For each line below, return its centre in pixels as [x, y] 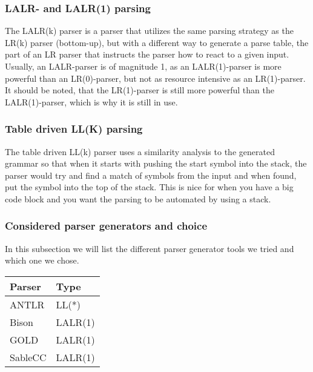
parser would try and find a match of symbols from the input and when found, [151, 175]
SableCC [28, 357]
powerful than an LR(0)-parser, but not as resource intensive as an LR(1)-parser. [155, 78]
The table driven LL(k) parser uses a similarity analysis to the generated [140, 151]
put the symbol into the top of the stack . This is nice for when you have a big [149, 187]
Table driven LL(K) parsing [74, 129]
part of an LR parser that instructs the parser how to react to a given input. [147, 54]
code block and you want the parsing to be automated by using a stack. [138, 198]
